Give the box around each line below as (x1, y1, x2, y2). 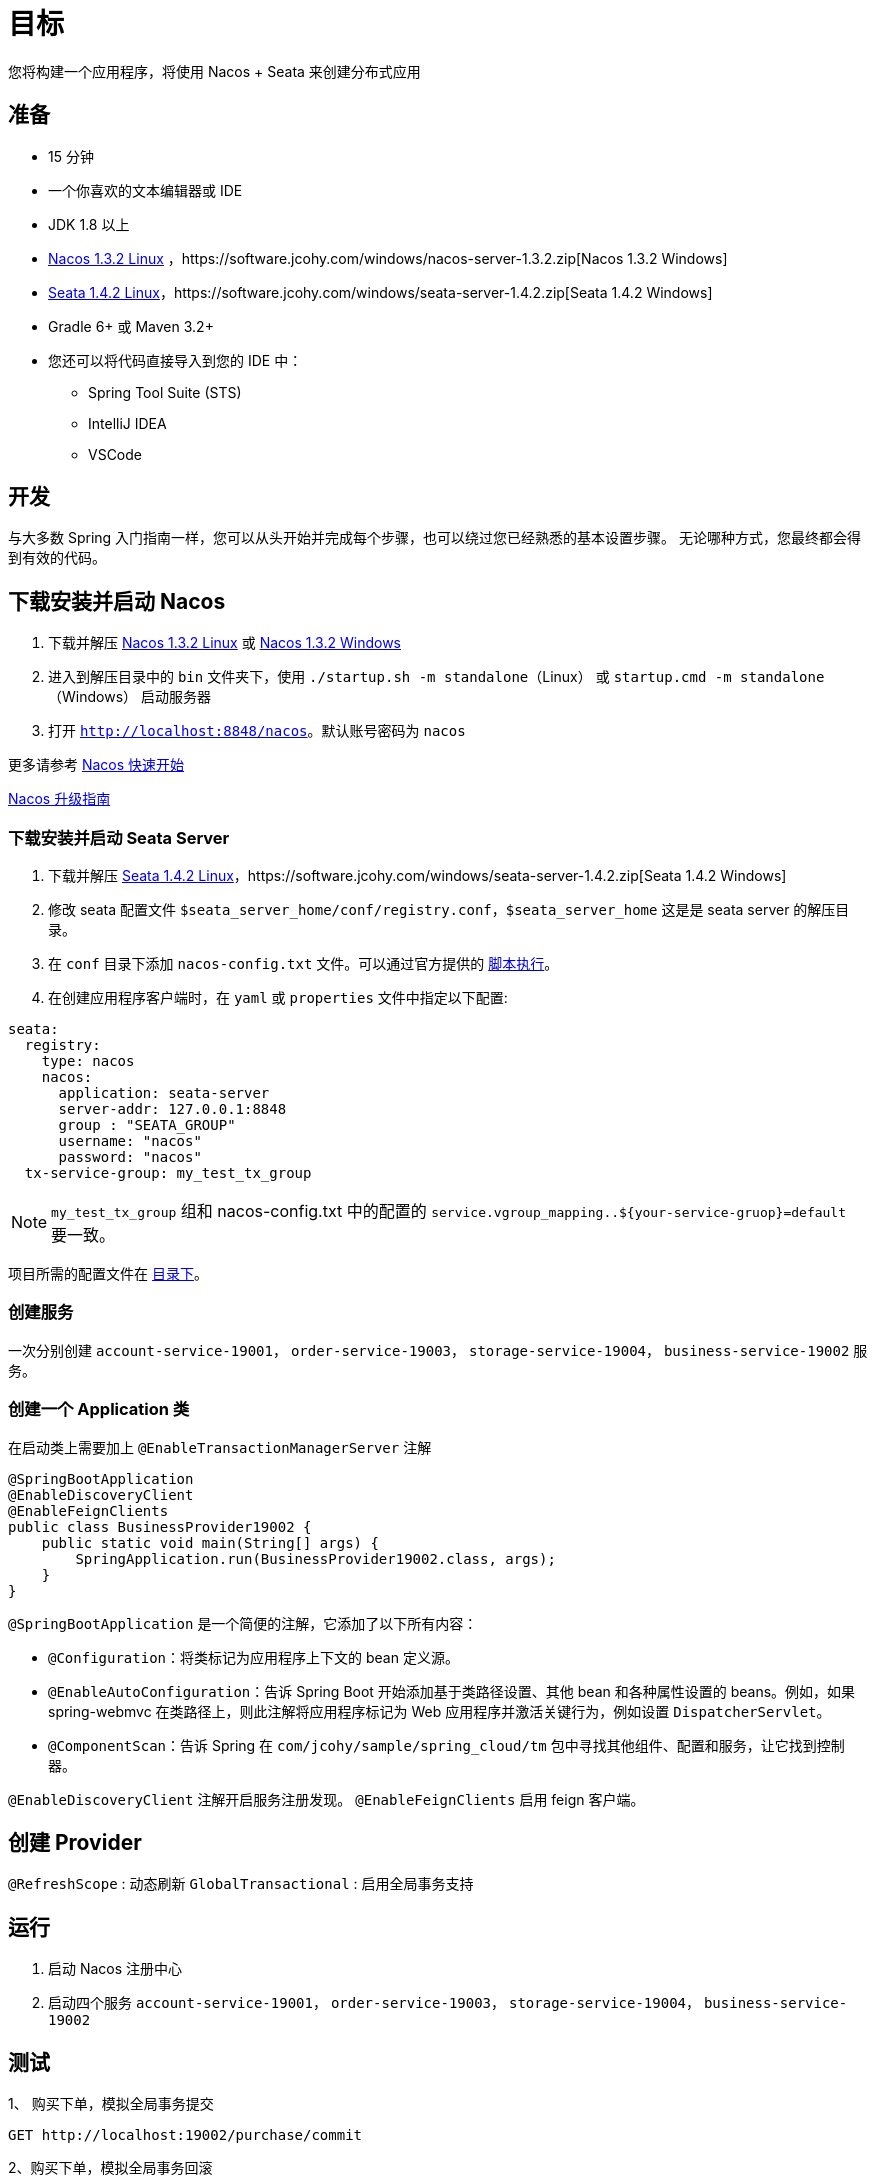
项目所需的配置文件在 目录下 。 (8, 1265, 208, 1283)
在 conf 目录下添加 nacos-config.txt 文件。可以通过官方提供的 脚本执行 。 (48, 955, 559, 973)
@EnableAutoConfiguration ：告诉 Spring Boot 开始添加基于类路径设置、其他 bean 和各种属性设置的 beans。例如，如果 (48, 1682, 856, 1700)
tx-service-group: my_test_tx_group (24, 1165, 312, 1182)
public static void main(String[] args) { (41, 1534, 379, 1551)
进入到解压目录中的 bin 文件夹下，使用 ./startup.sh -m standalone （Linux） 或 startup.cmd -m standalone (48, 668, 825, 686)
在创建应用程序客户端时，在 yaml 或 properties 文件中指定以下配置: (48, 989, 508, 1007)
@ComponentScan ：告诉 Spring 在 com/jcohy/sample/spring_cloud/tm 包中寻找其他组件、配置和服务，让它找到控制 (48, 1736, 845, 1754)
